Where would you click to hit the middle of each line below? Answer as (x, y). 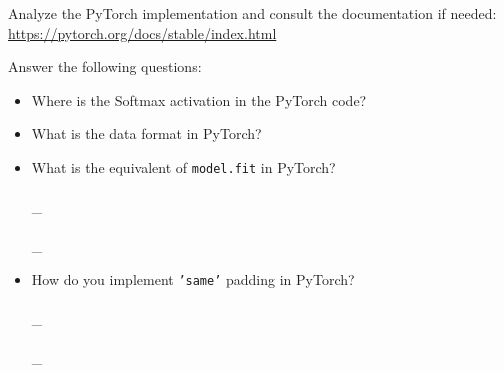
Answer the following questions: (105, 66)
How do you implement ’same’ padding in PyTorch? (193, 279)
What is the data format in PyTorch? (146, 133)
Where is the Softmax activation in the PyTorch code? (199, 99)
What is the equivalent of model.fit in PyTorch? (183, 166)
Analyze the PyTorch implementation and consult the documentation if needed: (252, 13)
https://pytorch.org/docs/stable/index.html (142, 32)
